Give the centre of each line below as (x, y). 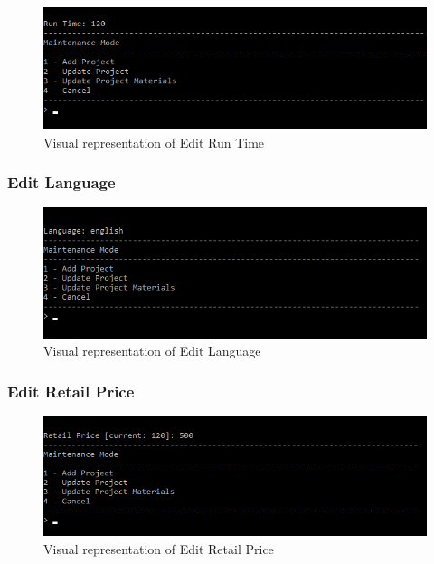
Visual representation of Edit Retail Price (159, 548)
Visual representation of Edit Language (152, 351)
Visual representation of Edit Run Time (154, 142)
